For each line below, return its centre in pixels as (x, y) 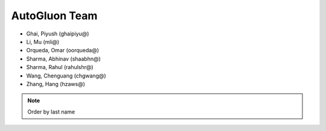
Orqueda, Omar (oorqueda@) (63, 50)
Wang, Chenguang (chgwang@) (66, 76)
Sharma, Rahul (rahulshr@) (60, 67)
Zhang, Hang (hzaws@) (56, 84)
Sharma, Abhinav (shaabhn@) (63, 59)
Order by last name (51, 112)
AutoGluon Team (54, 16)
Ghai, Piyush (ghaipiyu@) (58, 34)
